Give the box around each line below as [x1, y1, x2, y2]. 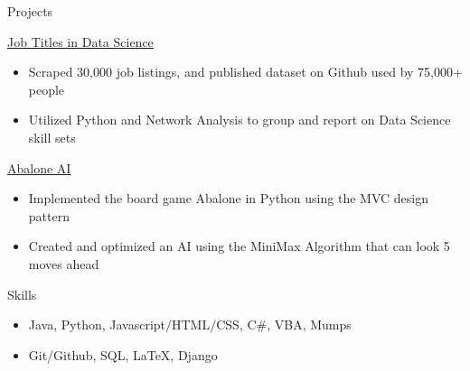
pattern [28, 206, 70, 225]
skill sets [28, 127, 76, 146]
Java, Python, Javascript [28, 315, 166, 334]
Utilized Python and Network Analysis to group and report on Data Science [28, 110, 451, 129]
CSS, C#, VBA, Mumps [216, 315, 352, 334]
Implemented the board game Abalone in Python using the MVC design [28, 189, 428, 208]
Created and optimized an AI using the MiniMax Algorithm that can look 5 [28, 237, 450, 255]
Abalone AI [7, 158, 71, 177]
